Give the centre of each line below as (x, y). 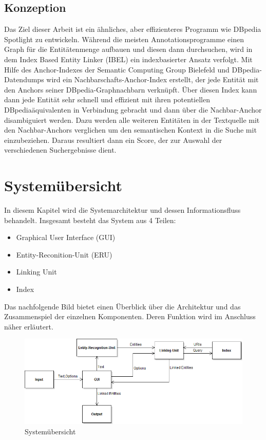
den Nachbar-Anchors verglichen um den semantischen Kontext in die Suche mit (130, 130)
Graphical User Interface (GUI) (66, 237)
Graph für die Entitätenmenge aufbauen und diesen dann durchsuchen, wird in (128, 49)
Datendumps (24, 79)
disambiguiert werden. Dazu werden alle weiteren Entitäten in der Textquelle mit (132, 120)
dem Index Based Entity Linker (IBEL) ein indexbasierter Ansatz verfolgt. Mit (128, 59)
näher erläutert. (29, 326)
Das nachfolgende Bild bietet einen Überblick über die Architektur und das (122, 306)
